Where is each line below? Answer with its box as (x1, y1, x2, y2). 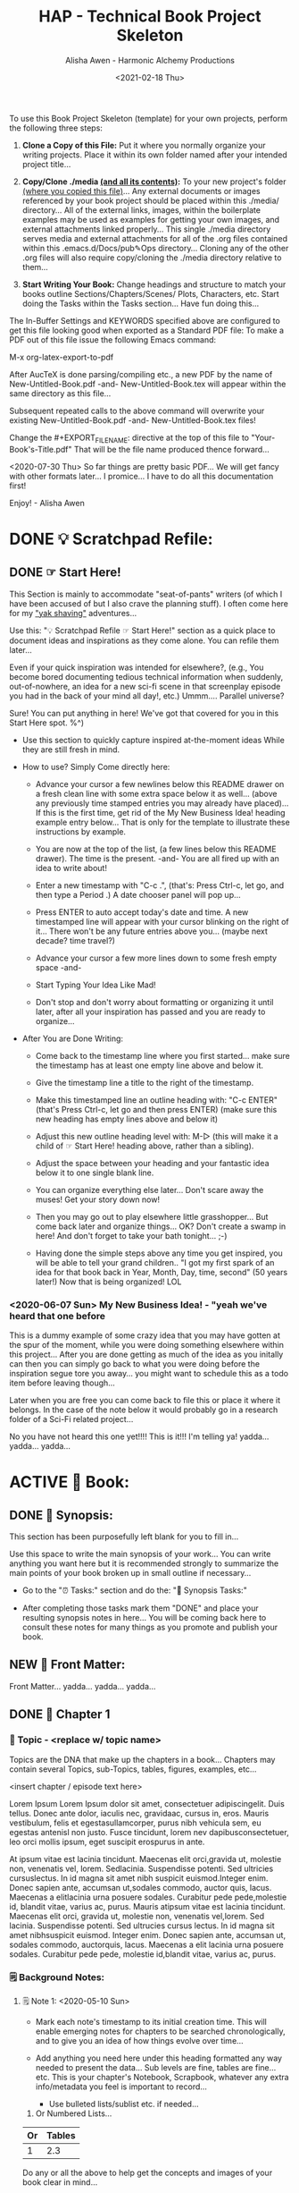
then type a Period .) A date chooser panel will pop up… (35, 889, 241, 900)
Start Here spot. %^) (9, 717, 85, 728)
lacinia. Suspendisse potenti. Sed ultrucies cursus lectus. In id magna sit (9, 1920, 275, 1931)
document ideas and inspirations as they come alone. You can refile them (9, 635, 279, 646)
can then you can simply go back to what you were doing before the (9, 1359, 261, 1369)
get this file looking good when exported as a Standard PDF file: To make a (9, 325, 284, 335)
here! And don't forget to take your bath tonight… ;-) (35, 1230, 228, 1240)
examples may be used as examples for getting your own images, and (21, 214, 279, 224)
